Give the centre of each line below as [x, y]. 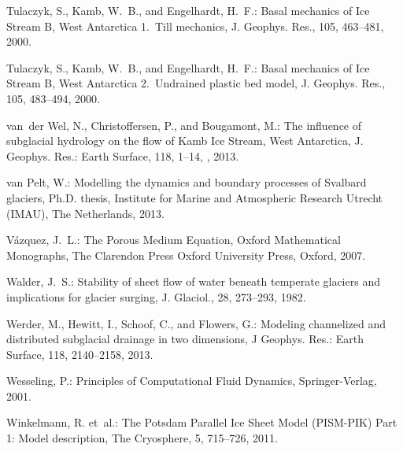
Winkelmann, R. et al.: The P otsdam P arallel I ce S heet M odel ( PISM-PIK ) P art [202, 422]
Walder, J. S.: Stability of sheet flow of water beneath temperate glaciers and [193, 281]
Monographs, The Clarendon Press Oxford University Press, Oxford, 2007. [186, 255]
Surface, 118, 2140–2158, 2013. [80, 354]
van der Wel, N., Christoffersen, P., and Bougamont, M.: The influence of [184, 125]
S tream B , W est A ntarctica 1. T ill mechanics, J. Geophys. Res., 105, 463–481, [195, 26]
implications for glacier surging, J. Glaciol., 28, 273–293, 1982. [156, 296]
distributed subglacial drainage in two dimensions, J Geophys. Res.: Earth [185, 339]
